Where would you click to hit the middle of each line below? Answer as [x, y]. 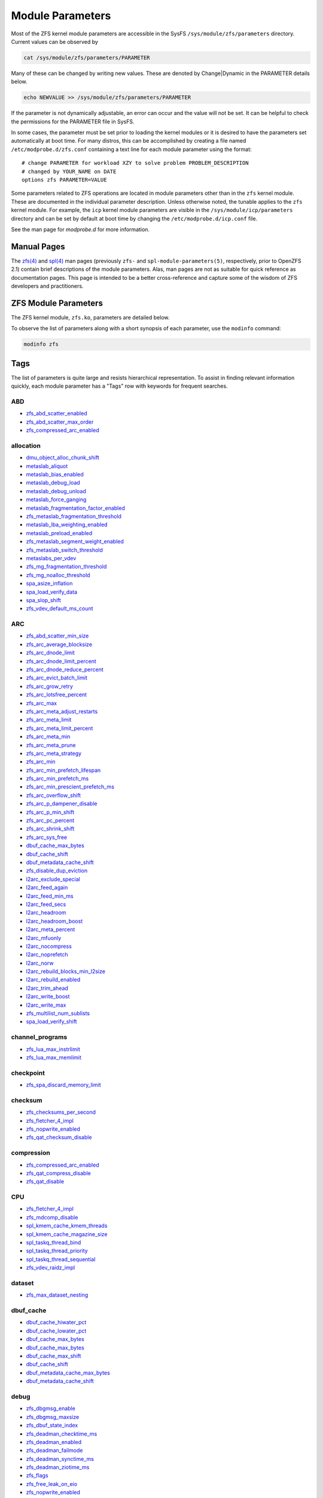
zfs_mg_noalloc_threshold [58, 575]
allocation [26, 445]
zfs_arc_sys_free [47, 837]
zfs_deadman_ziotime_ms [58, 1467]
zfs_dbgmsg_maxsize [53, 1417]
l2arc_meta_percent [51, 929]
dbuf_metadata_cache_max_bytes [68, 1373]
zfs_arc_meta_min [48, 736]
